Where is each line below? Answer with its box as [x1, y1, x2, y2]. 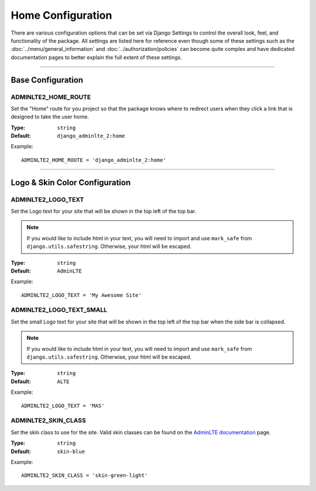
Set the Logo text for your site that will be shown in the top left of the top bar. [11, 207, 197, 214]
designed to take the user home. [11, 113, 89, 120]
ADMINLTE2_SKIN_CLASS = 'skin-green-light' [21, 472, 148, 479]
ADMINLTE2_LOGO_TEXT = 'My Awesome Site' [21, 292, 142, 298]
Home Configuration [11, 9, 112, 22]
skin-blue [57, 448, 85, 455]
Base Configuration [11, 75, 84, 85]
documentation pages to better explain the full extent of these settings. [11, 53, 183, 61]
